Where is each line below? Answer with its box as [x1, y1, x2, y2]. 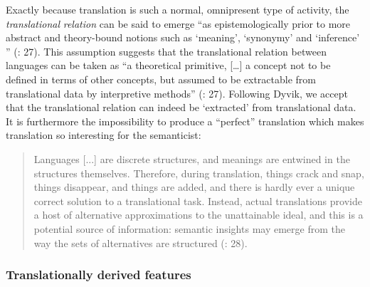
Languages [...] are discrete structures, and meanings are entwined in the [33, 151, 350, 166]
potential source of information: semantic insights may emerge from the [33, 221, 345, 236]
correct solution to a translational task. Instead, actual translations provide [33, 193, 362, 208]
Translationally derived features [6, 266, 191, 283]
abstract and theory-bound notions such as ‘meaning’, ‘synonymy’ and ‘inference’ [6, 30, 360, 45]
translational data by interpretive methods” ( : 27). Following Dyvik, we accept [6, 85, 348, 100]
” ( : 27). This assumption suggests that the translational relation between [6, 43, 327, 58]
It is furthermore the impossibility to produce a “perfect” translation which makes [6, 113, 364, 128]
